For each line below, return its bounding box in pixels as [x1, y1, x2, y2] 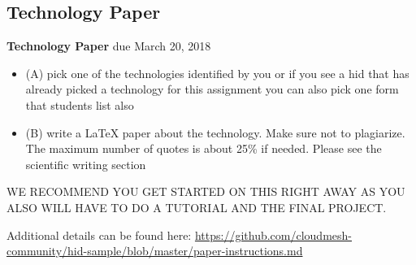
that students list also [25, 96, 134, 113]
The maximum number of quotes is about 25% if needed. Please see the [25, 140, 382, 157]
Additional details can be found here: [6, 226, 192, 243]
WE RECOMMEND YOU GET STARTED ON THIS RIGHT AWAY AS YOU [6, 183, 405, 200]
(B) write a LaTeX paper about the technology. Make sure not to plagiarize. [25, 124, 405, 141]
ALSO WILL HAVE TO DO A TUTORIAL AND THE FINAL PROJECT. [6, 198, 387, 215]
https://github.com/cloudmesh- [194, 226, 352, 243]
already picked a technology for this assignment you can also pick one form [25, 80, 399, 98]
